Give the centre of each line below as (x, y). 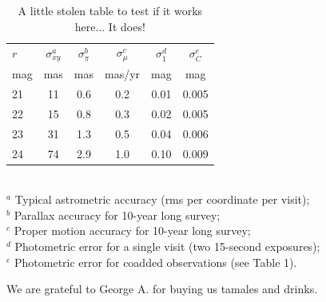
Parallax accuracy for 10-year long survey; (117, 215)
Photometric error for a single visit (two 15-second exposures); (167, 246)
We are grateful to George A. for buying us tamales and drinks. (162, 289)
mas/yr (123, 74)
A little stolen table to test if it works (110, 10)
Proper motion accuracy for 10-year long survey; (132, 230)
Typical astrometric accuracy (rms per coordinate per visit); (162, 199)
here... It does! (110, 26)
